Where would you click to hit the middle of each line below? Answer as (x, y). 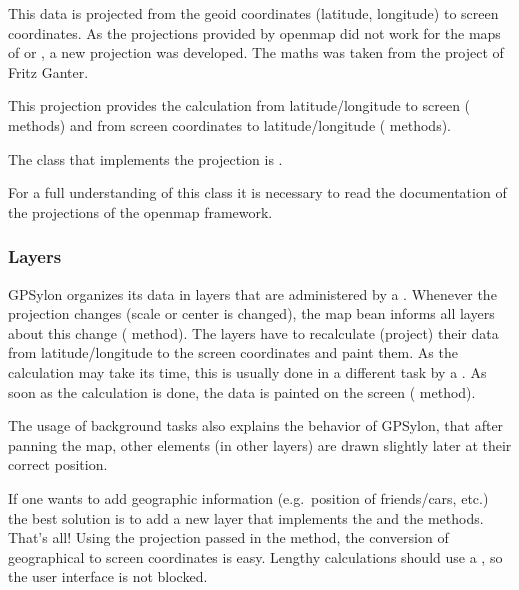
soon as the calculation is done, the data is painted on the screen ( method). (242, 391)
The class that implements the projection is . (145, 158)
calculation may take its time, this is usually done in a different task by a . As (247, 371)
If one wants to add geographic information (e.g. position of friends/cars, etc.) (248, 497)
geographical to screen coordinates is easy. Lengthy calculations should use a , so (255, 556)
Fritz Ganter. (48, 71)
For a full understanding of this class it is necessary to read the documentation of (257, 192)
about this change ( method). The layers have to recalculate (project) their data (253, 332)
